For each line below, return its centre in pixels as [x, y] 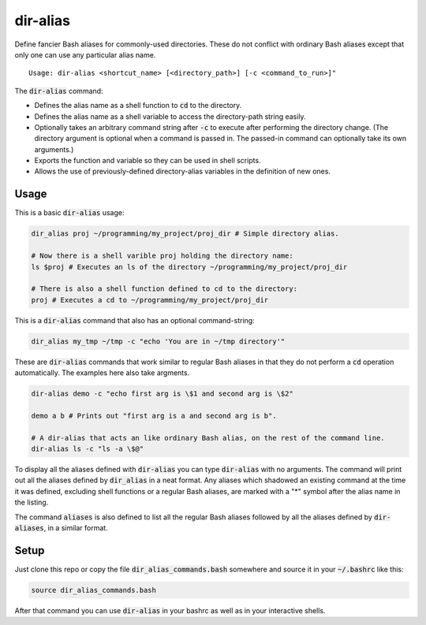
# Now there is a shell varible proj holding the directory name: [162, 256]
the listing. [32, 502]
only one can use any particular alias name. [85, 54]
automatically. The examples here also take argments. [102, 373]
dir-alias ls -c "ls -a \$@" [88, 448]
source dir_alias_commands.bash [94, 590]
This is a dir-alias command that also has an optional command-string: [135, 320]
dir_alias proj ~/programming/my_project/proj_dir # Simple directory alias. [185, 234]
